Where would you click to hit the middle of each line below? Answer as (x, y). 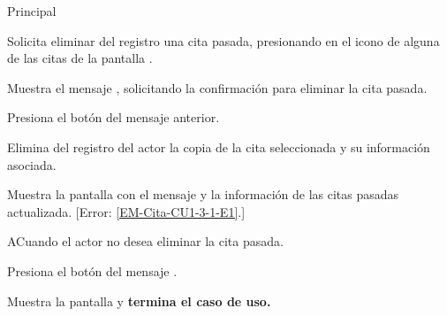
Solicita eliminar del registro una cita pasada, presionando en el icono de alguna (223, 40)
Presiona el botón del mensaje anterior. (114, 117)
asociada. (32, 164)
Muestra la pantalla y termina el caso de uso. (139, 301)
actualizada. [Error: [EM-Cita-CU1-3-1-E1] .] (126, 211)
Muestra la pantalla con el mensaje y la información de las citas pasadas (203, 194)
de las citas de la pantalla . (80, 58)
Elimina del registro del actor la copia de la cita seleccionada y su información (219, 146)
